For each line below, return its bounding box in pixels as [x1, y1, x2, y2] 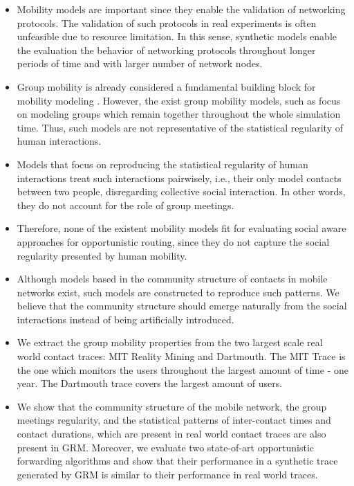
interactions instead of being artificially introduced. [17, 312, 234, 326]
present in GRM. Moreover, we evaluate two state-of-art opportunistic [17, 440, 315, 454]
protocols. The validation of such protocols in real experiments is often [17, 15, 317, 30]
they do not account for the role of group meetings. [17, 197, 234, 212]
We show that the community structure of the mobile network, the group [17, 399, 327, 413]
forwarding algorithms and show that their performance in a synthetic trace [17, 453, 338, 468]
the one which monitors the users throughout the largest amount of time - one [17, 362, 348, 377]
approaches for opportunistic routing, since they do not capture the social [17, 234, 330, 249]
